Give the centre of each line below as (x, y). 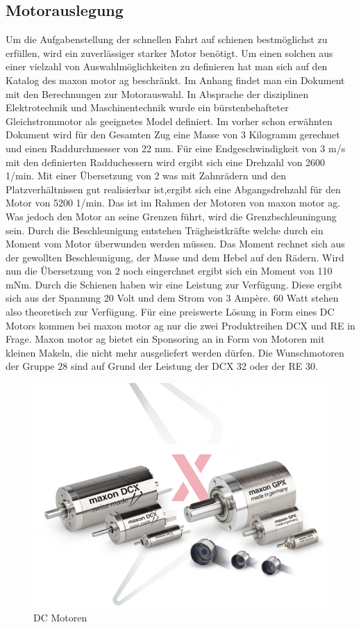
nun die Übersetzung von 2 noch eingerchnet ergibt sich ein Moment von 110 (169, 271)
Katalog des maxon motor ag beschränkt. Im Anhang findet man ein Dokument (175, 80)
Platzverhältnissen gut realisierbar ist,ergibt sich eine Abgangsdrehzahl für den (173, 189)
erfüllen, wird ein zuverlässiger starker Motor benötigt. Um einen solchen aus (169, 52)
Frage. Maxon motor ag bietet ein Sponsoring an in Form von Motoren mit (165, 339)
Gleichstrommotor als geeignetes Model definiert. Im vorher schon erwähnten (169, 121)
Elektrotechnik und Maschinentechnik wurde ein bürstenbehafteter (147, 107)
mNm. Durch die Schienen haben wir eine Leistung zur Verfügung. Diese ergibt (174, 284)
